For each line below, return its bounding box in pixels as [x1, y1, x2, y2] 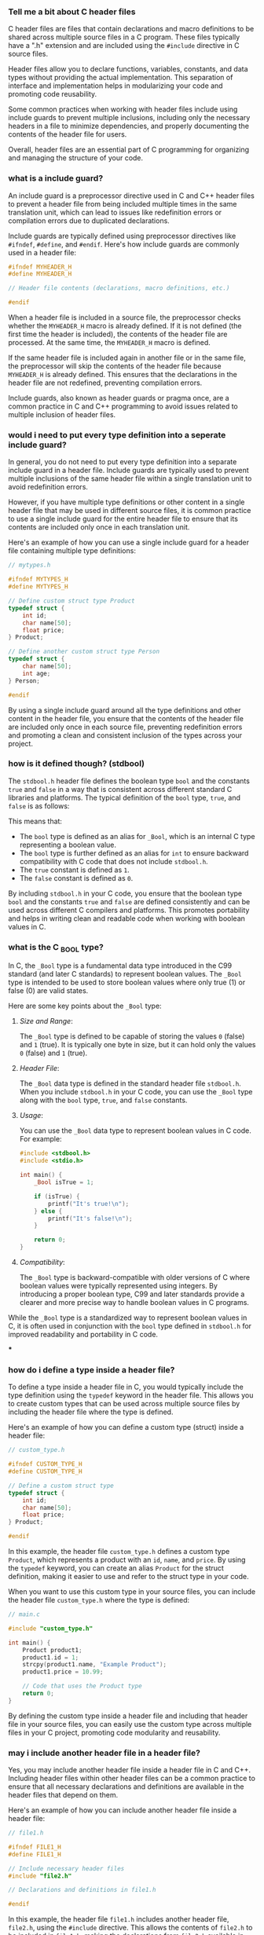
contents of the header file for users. [8, 130, 127, 139]
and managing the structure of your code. [8, 153, 144, 163]
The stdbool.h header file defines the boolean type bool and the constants [8, 776, 250, 786]
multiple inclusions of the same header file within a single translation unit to [8, 474, 252, 483]
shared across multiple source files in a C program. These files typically [8, 32, 240, 42]
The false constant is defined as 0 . [19, 873, 134, 882]
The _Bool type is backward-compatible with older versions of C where [19, 1273, 250, 1282]
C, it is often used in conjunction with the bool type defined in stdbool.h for [8, 1321, 252, 1330]
